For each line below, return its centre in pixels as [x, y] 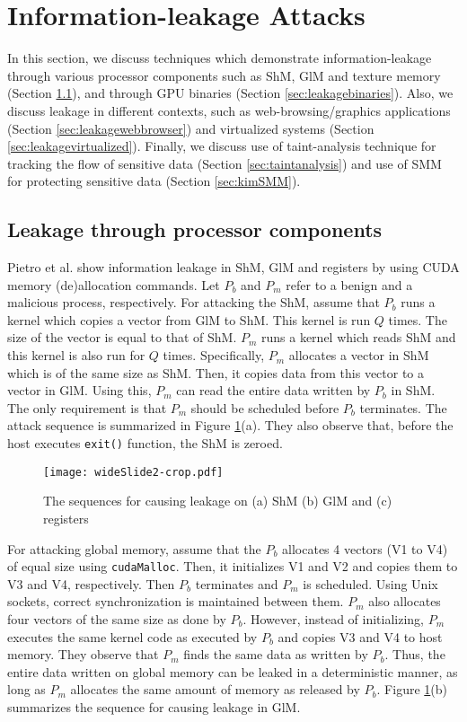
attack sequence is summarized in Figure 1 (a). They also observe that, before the [230, 425]
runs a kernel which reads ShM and [359, 337]
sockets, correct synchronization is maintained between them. [176, 601]
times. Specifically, [214, 355]
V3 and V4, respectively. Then [91, 583]
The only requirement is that [87, 407]
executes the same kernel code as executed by [132, 636]
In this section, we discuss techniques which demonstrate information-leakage [220, 58]
